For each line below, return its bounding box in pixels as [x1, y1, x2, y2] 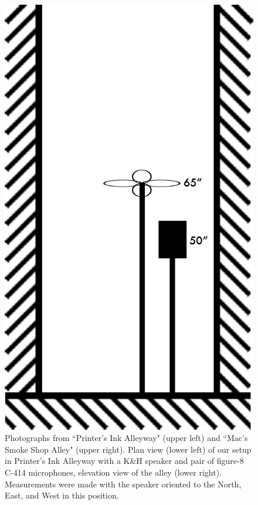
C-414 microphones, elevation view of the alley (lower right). [5, 466, 222, 478]
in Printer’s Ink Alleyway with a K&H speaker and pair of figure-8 [5, 455, 244, 467]
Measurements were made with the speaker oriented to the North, [5, 477, 242, 490]
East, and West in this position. [5, 489, 119, 501]
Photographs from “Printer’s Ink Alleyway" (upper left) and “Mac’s [5, 432, 248, 444]
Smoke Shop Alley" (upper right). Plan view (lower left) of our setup [5, 443, 252, 455]
